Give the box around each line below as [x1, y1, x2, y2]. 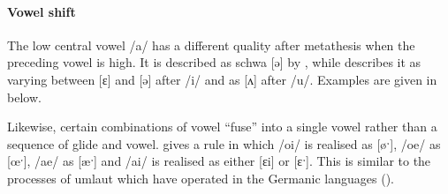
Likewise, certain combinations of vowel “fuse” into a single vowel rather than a [7, 117, 437, 136]
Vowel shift [7, 2, 76, 20]
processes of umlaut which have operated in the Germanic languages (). [7, 168, 395, 187]
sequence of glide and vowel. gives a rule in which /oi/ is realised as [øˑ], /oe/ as [7, 134, 441, 153]
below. [7, 87, 42, 106]
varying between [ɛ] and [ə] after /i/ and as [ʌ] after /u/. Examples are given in [7, 70, 437, 88]
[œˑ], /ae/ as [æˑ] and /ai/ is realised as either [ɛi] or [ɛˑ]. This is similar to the [7, 152, 431, 170]
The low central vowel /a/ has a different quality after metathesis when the [7, 35, 415, 54]
